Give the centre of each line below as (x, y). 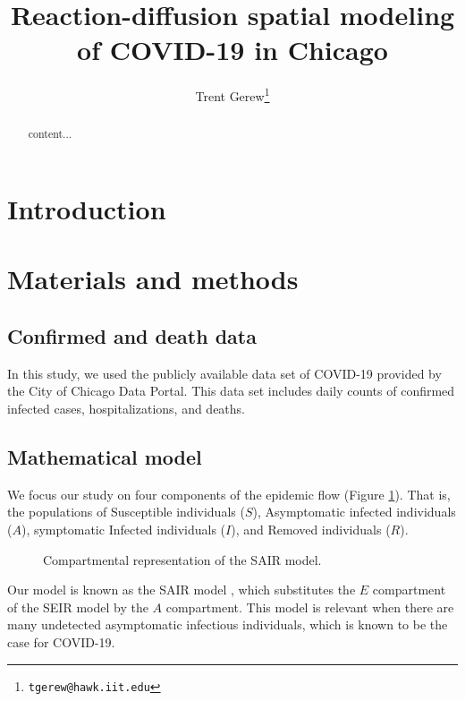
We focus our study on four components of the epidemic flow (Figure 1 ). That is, (229, 494)
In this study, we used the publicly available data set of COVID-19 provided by (224, 373)
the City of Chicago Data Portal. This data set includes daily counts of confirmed (231, 391)
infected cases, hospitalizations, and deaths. (126, 408)
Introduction (87, 209)
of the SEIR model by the (78, 607)
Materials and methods (153, 279)
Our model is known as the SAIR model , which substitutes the (182, 590)
